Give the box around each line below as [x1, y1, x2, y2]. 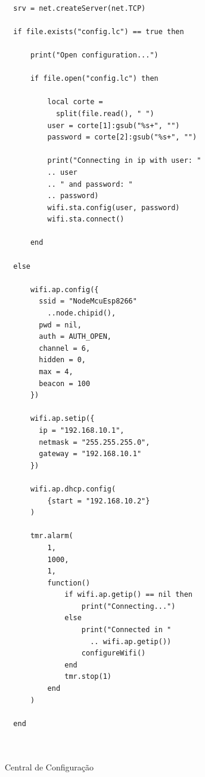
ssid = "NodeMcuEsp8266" [39, 297, 137, 306]
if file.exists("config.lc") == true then [13, 27, 184, 36]
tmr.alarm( [30, 532, 73, 541]
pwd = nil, [39, 320, 82, 329]
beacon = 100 [39, 379, 91, 388]
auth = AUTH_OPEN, [39, 332, 111, 341]
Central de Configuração [5, 760, 94, 773]
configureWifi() [81, 649, 146, 658]
